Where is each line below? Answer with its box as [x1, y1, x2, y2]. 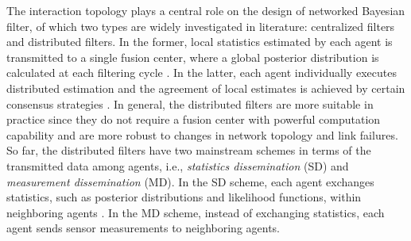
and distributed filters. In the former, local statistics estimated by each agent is [6, 33, 393, 50]
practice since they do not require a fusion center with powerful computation [6, 111, 381, 128]
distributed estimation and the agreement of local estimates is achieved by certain [6, 79, 405, 96]
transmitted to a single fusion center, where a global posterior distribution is [6, 48, 379, 65]
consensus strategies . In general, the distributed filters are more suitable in [6, 95, 374, 112]
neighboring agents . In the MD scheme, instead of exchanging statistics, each [6, 204, 385, 220]
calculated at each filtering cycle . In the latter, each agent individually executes [6, 64, 397, 81]
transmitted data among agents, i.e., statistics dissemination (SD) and [6, 157, 349, 174]
